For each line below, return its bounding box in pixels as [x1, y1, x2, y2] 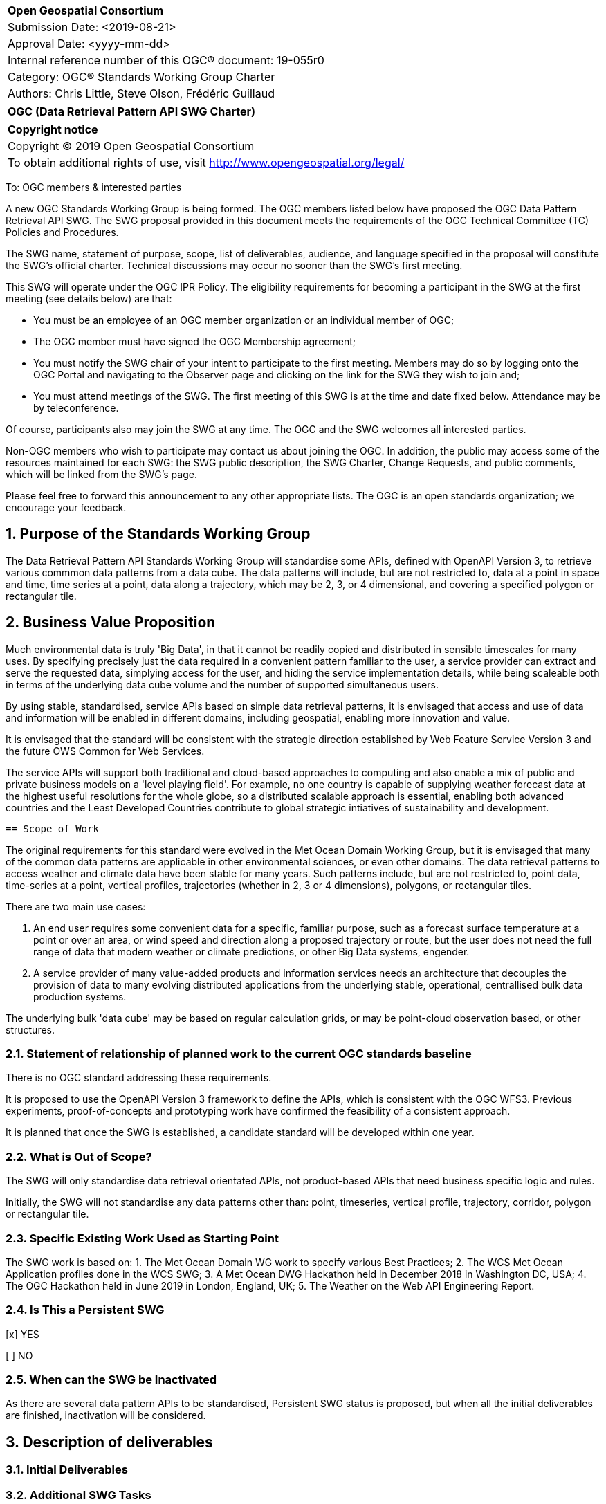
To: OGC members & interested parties [6, 181, 182, 193]
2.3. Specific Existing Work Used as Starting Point [6, 1231, 279, 1245]
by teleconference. [33, 402, 119, 414]
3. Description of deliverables [6, 1433, 213, 1451]
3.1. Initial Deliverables [6, 1462, 128, 1477]
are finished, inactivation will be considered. [6, 1409, 206, 1422]
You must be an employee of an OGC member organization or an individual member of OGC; [33, 314, 454, 326]
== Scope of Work [6, 823, 99, 834]
